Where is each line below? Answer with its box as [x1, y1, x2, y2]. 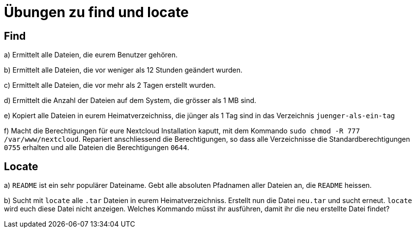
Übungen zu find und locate [4, 4, 189, 21]
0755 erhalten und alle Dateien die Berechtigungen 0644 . [4, 143, 189, 152]
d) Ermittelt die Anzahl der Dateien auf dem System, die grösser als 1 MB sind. [4, 96, 257, 105]
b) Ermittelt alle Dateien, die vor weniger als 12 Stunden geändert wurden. [4, 66, 243, 75]
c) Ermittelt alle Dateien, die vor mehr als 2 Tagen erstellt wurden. [4, 81, 216, 90]
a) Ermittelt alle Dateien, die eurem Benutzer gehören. [4, 51, 178, 59]
